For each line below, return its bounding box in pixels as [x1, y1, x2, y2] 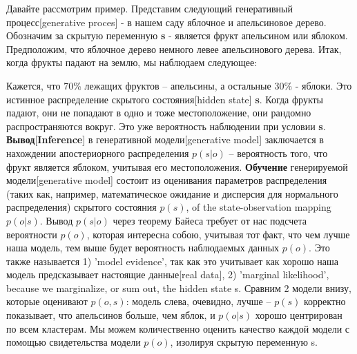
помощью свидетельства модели [6, 335, 141, 349]
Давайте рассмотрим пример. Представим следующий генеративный [6, 1, 293, 15]
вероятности [6, 227, 57, 241]
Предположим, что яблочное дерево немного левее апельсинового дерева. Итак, [6, 41, 342, 56]
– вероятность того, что [229, 145, 328, 160]
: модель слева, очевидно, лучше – [126, 294, 271, 309]
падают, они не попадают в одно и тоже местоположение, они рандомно [6, 105, 311, 120]
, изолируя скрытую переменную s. [170, 335, 318, 349]
